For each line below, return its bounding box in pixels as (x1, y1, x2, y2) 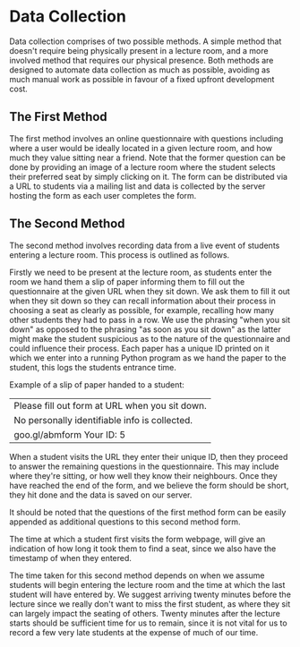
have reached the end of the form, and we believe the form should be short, (9, 480, 289, 490)
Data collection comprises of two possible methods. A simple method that (9, 36, 282, 47)
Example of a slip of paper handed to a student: (9, 379, 185, 390)
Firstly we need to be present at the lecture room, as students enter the (9, 267, 272, 277)
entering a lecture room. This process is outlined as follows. (9, 249, 230, 260)
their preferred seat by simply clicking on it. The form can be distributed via (9, 171, 288, 182)
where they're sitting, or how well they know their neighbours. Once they (9, 470, 278, 481)
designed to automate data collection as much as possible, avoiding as (9, 64, 270, 75)
